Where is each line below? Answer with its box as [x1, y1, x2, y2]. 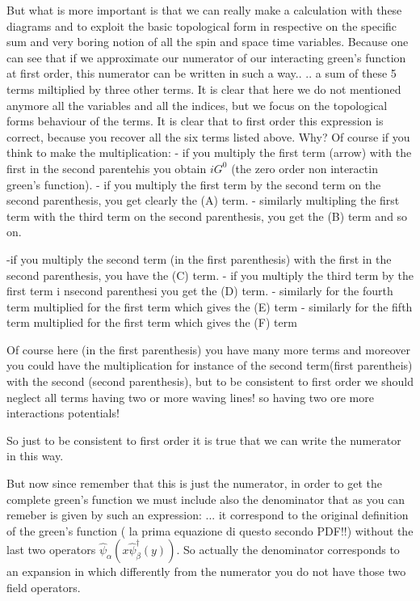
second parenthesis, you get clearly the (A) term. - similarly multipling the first [6, 192, 400, 209]
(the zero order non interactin [231, 159, 378, 176]
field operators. [6, 579, 81, 595]
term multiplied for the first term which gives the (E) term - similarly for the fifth [6, 298, 413, 315]
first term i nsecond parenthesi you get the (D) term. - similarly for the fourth [6, 282, 393, 299]
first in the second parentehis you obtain [6, 159, 207, 176]
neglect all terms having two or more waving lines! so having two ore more [6, 388, 374, 405]
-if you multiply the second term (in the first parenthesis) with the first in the [6, 250, 392, 267]
